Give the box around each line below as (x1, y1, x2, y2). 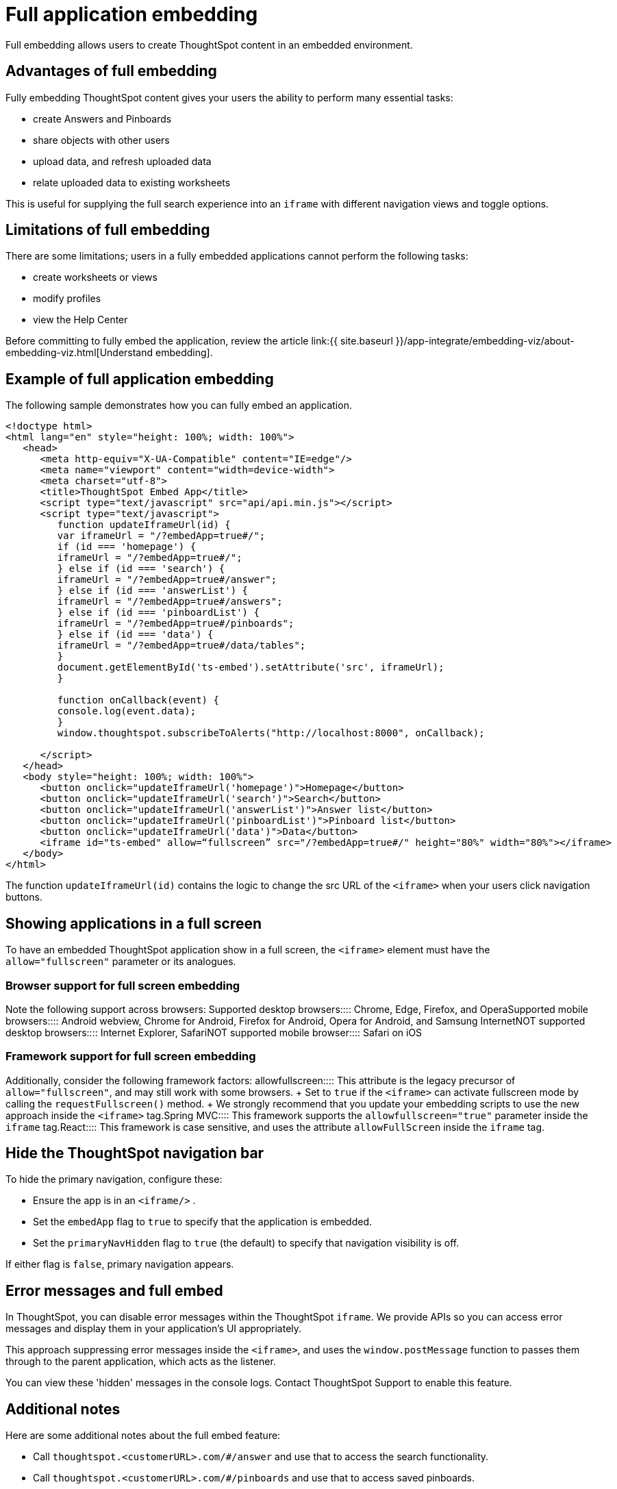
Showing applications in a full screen (5, 914, 262, 932)
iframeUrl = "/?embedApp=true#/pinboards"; (57, 618, 294, 629)
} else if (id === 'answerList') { (57, 585, 249, 597)
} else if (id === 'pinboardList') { (57, 607, 260, 618)
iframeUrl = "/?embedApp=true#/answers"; (57, 596, 283, 608)
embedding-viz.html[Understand (5, 347, 153, 359)
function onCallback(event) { (57, 695, 219, 706)
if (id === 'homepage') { (57, 541, 197, 553)
